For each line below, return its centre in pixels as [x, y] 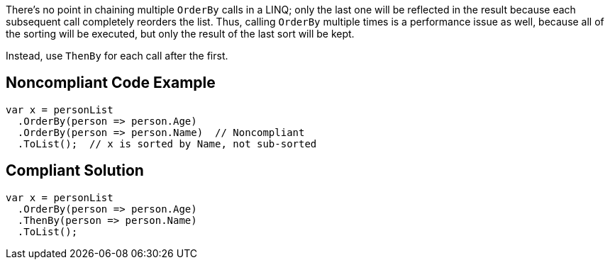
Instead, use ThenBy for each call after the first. [117, 56]
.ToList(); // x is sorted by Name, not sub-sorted [167, 143]
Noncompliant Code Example [111, 83]
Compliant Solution [75, 171]
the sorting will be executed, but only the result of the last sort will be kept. [180, 34]
